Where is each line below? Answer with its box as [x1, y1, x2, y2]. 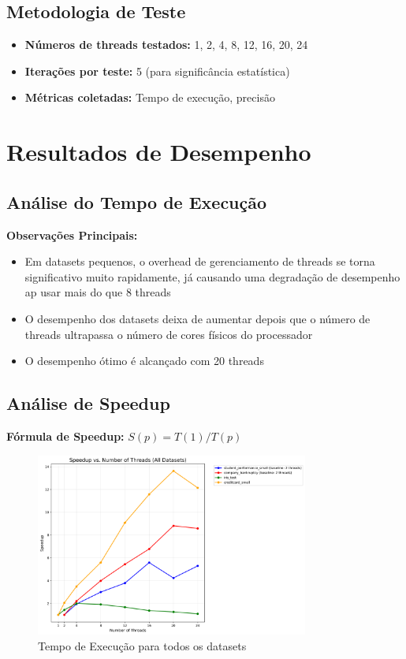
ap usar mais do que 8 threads [24, 284, 171, 300]
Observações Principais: [6, 226, 138, 243]
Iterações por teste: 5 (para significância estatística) [24, 62, 290, 79]
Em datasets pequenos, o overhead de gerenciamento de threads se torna [24, 253, 375, 270]
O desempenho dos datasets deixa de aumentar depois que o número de [24, 310, 371, 326]
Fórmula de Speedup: [6, 427, 125, 444]
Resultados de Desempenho [6, 136, 311, 168]
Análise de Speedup [6, 391, 170, 415]
